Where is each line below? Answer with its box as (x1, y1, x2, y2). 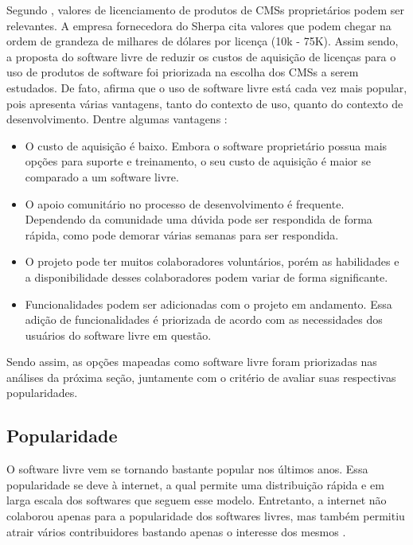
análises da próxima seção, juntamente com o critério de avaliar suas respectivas (6, 368, 396, 385)
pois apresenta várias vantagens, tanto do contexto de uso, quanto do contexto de (6, 95, 403, 111)
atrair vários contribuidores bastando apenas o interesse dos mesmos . (6, 523, 346, 539)
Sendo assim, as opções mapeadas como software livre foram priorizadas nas (6, 353, 377, 370)
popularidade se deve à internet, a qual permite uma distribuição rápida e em (6, 476, 384, 492)
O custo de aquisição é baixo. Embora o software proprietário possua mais (25, 137, 388, 154)
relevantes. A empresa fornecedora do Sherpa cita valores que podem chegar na (6, 17, 392, 33)
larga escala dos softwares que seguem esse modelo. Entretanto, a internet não (6, 492, 387, 508)
